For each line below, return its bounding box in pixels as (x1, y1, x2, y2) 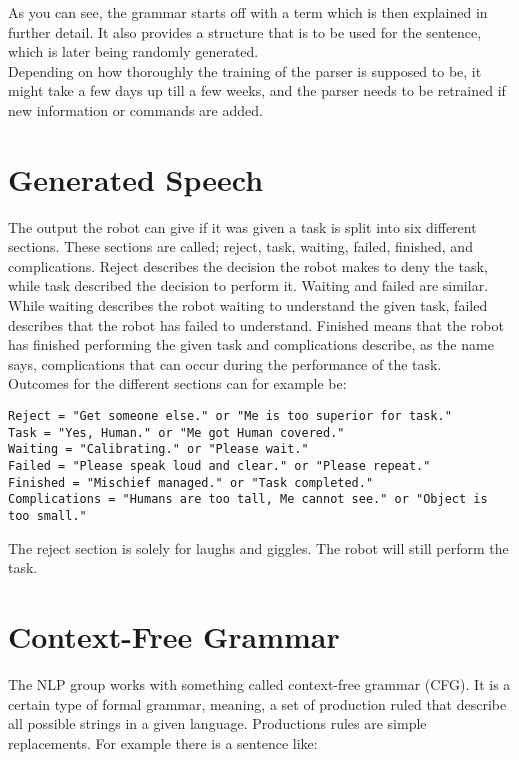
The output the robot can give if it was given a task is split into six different (8, 216, 477, 237)
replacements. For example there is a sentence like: (8, 732, 318, 753)
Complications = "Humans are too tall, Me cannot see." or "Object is (8, 492, 488, 507)
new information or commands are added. (8, 99, 263, 120)
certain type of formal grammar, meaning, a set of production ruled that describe (8, 693, 507, 714)
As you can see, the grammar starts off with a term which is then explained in (8, 2, 488, 22)
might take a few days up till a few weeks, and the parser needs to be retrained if (8, 80, 506, 101)
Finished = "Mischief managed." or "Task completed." (8, 475, 374, 490)
